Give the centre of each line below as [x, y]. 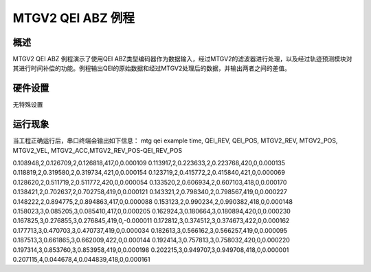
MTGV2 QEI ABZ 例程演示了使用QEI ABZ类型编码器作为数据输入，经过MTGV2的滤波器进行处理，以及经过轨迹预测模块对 [182, 59]
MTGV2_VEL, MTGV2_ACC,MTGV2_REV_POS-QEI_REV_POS [98, 150]
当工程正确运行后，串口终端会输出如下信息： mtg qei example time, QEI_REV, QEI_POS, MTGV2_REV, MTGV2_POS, [175, 140]
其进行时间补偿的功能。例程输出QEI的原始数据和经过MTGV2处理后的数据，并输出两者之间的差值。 [152, 68]
